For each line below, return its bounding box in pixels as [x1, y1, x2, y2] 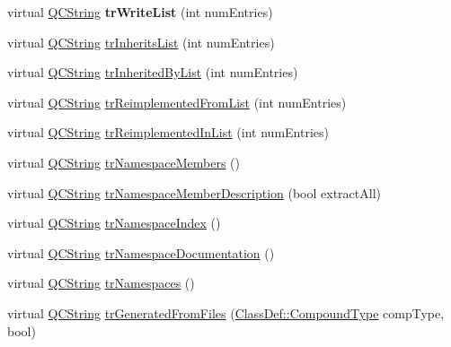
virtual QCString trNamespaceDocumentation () [7, 243, 275, 262]
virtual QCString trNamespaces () [7, 273, 195, 292]
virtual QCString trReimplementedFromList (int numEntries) [7, 92, 347, 111]
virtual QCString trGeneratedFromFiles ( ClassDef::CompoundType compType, [7, 303, 445, 322]
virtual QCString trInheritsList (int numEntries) [7, 32, 275, 51]
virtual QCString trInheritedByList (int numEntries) [7, 63, 298, 82]
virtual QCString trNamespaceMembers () [7, 152, 240, 171]
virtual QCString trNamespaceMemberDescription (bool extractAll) [7, 183, 381, 202]
